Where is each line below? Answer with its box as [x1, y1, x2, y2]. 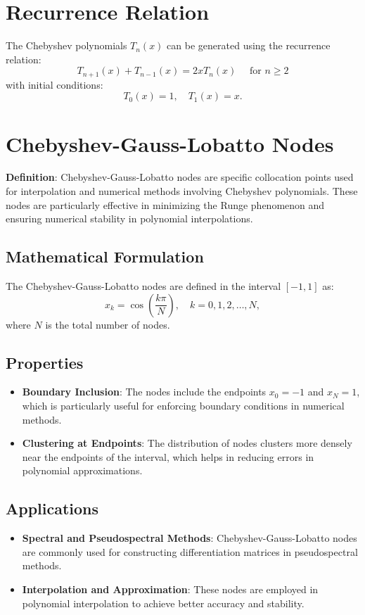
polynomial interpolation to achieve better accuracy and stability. [22, 595, 305, 610]
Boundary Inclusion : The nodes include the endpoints [22, 384, 267, 399]
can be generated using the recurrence [167, 38, 331, 53]
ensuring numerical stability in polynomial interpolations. [6, 211, 253, 226]
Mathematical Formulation [6, 246, 204, 267]
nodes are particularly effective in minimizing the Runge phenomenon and [6, 197, 325, 212]
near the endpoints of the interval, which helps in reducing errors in [22, 449, 314, 464]
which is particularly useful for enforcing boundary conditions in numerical [22, 398, 345, 413]
